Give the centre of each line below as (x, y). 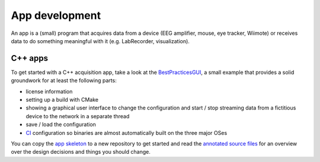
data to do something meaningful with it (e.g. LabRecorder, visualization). (100, 41)
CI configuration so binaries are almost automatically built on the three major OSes (127, 132)
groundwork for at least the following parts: (64, 80)
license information (49, 91)
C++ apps (30, 58)
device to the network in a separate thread (78, 116)
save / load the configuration (61, 125)
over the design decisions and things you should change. (81, 152)
